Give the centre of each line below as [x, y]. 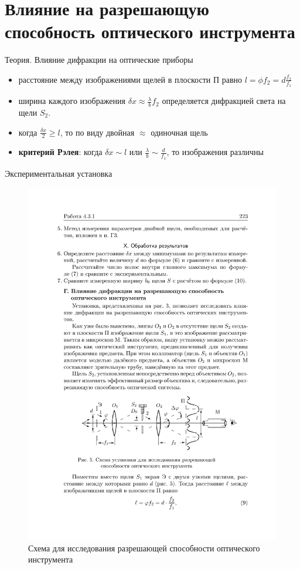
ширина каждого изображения [72, 101]
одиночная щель [179, 132]
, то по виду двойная [97, 132]
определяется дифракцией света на [224, 101]
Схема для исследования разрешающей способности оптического [144, 548]
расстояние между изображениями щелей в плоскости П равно [130, 79]
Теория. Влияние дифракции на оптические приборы [99, 60]
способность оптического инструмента [150, 31]
